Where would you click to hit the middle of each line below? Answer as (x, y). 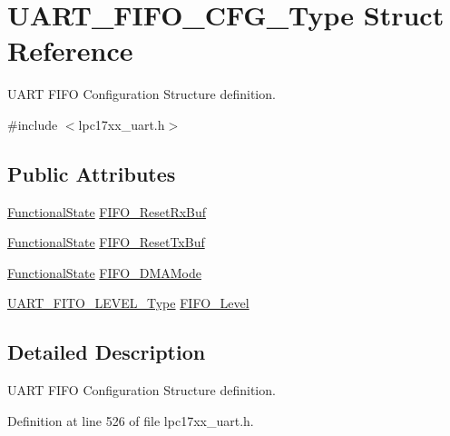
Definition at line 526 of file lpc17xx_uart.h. (131, 420)
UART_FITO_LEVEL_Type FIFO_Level (128, 303)
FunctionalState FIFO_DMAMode (104, 272)
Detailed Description (107, 352)
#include (33, 124)
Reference (70, 50)
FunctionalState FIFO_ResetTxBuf (106, 242)
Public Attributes (92, 173)
